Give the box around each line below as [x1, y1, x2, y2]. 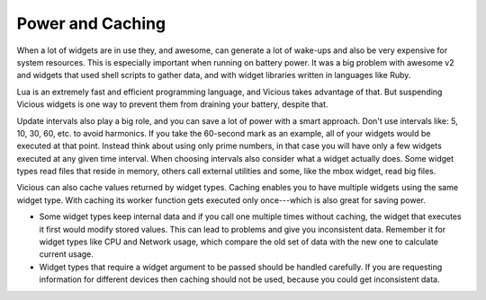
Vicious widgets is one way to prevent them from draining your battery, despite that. [16, 99, 328, 110]
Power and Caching [16, 13, 166, 33]
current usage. [39, 249, 94, 260]
